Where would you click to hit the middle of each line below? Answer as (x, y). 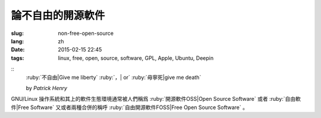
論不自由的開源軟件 (58, 15)
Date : (18, 50)
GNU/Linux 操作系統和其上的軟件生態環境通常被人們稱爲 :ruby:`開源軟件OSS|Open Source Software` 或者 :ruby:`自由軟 (156, 99)
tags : (18, 58)
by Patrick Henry (47, 88)
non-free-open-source (86, 33)
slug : (17, 33)
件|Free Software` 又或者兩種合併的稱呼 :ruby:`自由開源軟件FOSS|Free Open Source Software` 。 (129, 107)
